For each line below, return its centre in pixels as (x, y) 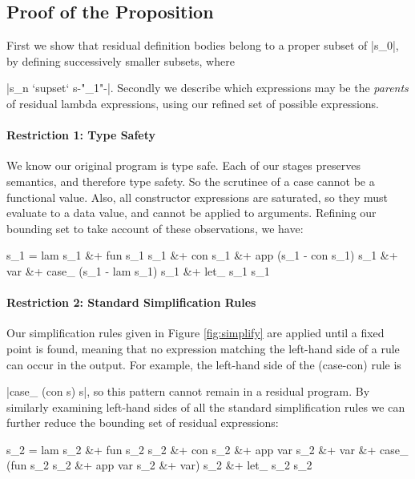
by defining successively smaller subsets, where (121, 60)
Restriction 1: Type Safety (81, 135)
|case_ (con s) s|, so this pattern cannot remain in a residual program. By (188, 391)
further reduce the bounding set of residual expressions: (143, 423)
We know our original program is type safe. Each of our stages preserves (183, 165)
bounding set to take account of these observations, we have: (155, 228)
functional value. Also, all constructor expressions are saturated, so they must (197, 197)
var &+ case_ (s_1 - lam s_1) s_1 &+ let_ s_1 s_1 (138, 270)
